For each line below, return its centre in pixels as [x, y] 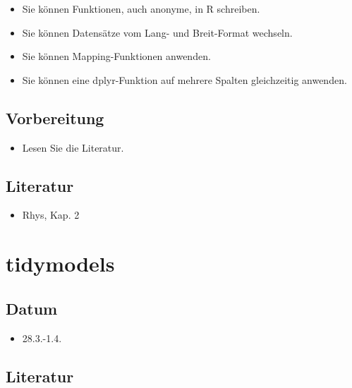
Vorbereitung [55, 117]
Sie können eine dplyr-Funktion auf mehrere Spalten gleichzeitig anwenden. [184, 79]
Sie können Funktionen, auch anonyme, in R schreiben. [141, 8]
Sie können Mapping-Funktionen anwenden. [116, 56]
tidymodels [60, 263]
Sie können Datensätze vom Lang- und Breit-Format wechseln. [157, 32]
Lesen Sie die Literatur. [73, 147]
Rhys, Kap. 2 [51, 215]
